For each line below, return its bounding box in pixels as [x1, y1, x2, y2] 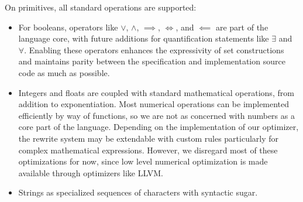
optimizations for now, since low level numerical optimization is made [18, 155, 268, 167]
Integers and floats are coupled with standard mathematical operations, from [18, 86, 294, 98]
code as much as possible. [18, 66, 110, 78]
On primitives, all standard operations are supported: [5, 1, 197, 13]
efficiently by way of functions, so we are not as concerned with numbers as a [18, 109, 295, 121]
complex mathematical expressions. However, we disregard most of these [18, 143, 278, 156]
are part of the [215, 20, 268, 33]
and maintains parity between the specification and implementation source [18, 55, 285, 67]
